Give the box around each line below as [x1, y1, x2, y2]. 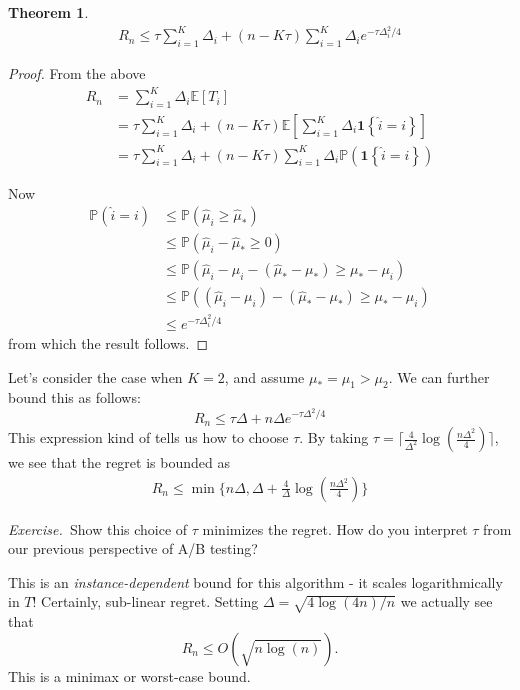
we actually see [400, 591, 493, 612]
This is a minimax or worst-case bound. [8, 665, 251, 686]
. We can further [388, 366, 490, 387]
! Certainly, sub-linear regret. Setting [32, 591, 259, 612]
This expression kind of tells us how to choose [8, 427, 289, 448]
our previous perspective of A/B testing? [8, 538, 258, 559]
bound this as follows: [8, 387, 141, 408]
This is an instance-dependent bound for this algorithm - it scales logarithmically [8, 571, 503, 592]
